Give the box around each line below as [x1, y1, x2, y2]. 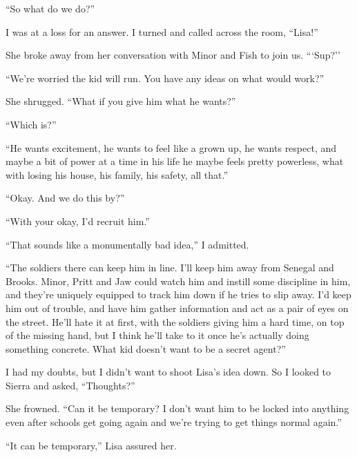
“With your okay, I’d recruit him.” [6, 213, 150, 228]
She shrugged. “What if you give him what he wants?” [6, 94, 236, 108]
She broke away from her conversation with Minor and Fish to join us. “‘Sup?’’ [6, 48, 340, 62]
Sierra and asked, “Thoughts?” [6, 378, 135, 392]
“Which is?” [6, 117, 57, 131]
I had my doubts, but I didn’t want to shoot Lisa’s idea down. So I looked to [6, 364, 331, 379]
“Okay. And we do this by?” [6, 191, 125, 205]
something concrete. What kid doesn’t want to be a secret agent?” [6, 341, 286, 356]
